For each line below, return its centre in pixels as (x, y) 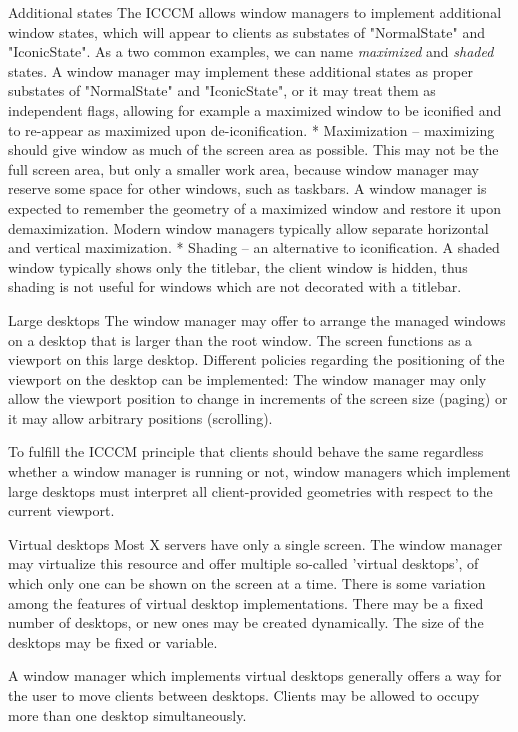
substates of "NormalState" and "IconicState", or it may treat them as (222, 90)
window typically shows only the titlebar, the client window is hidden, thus (238, 266)
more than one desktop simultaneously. (127, 714)
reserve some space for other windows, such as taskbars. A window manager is (247, 188)
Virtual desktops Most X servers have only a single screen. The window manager (255, 543)
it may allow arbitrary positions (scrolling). (140, 417)
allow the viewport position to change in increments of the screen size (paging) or (258, 398)
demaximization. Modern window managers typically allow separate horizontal (248, 227)
